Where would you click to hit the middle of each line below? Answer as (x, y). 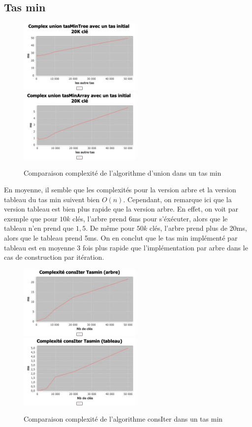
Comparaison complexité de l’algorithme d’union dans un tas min (123, 173)
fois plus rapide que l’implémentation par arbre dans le (165, 247)
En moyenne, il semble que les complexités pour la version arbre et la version (120, 190)
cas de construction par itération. (54, 257)
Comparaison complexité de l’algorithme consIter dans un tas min (123, 419)
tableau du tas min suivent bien (52, 199)
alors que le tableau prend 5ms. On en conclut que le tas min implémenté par (121, 238)
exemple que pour (31, 218)
